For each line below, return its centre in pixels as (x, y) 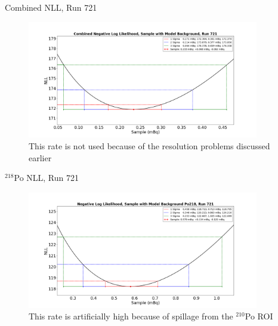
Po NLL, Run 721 (46, 178)
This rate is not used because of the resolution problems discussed (149, 145)
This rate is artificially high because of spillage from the (131, 316)
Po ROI (259, 316)
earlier (40, 157)
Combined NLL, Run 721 (51, 7)
